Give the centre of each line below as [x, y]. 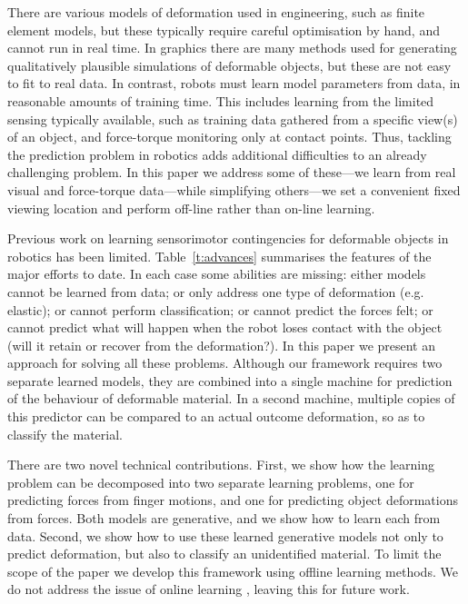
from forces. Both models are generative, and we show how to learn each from [224, 518]
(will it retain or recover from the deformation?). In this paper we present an [222, 345]
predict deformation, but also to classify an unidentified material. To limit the [224, 554]
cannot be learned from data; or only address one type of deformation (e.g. [216, 291]
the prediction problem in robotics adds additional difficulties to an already [217, 154]
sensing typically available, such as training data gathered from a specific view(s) [233, 119]
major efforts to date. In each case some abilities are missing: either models [217, 274]
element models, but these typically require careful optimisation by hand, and [224, 30]
